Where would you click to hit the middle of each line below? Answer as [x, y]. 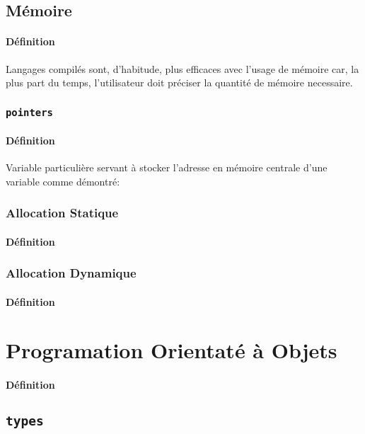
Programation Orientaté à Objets [172, 350]
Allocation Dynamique [71, 273]
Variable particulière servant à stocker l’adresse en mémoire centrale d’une [167, 167]
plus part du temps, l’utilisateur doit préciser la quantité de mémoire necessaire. [179, 82]
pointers [29, 112]
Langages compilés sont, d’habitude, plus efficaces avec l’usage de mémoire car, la [182, 68]
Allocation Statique [62, 213]
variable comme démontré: [63, 181]
